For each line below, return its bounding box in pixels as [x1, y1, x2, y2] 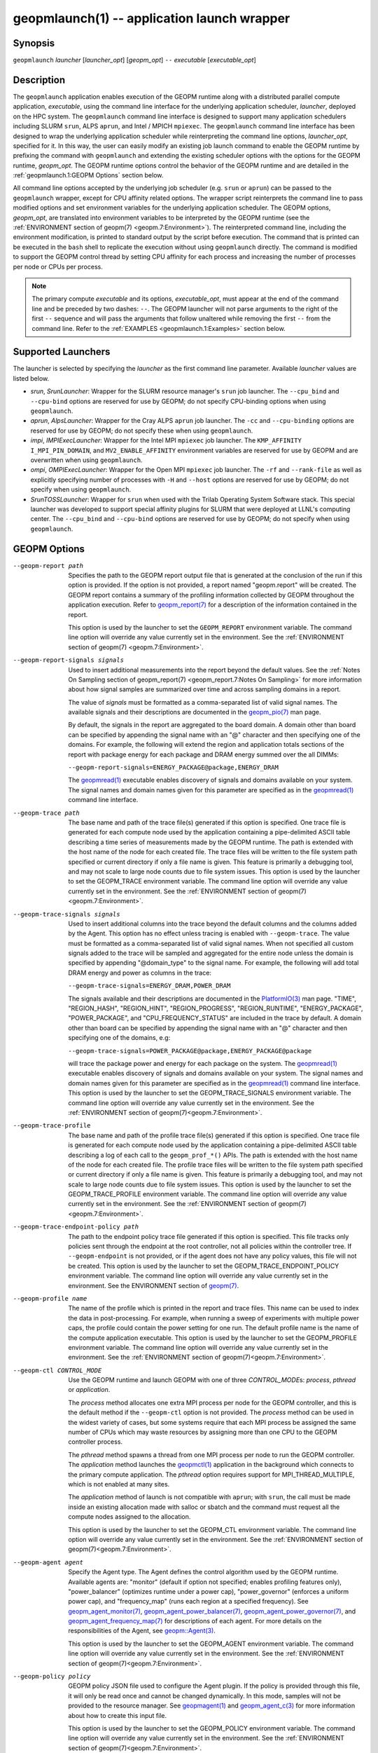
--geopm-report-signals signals [13, 656, 124, 664]
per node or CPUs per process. [13, 262, 103, 271]
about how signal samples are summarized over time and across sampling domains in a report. [68, 685, 341, 693]
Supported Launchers [13, 346, 111, 358]
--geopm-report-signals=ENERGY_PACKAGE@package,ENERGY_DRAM [68, 764, 279, 771]
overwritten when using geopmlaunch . [30, 456, 143, 464]
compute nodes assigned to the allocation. [68, 1512, 191, 1521]
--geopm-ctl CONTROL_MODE [13, 1366, 102, 1374]
